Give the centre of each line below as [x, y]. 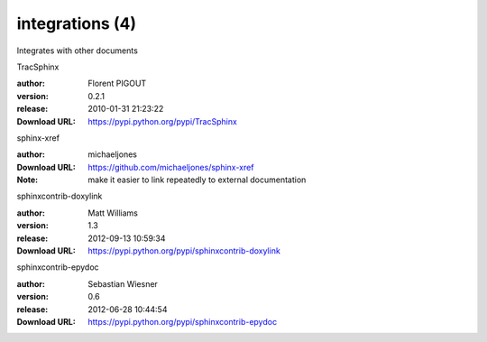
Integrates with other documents [78, 51]
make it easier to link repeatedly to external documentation [197, 180]
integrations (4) [77, 23]
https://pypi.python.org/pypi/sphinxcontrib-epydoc [183, 321]
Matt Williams [113, 213]
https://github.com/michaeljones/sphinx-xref [171, 167]
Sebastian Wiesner [123, 283]
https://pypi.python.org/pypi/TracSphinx [163, 121]
